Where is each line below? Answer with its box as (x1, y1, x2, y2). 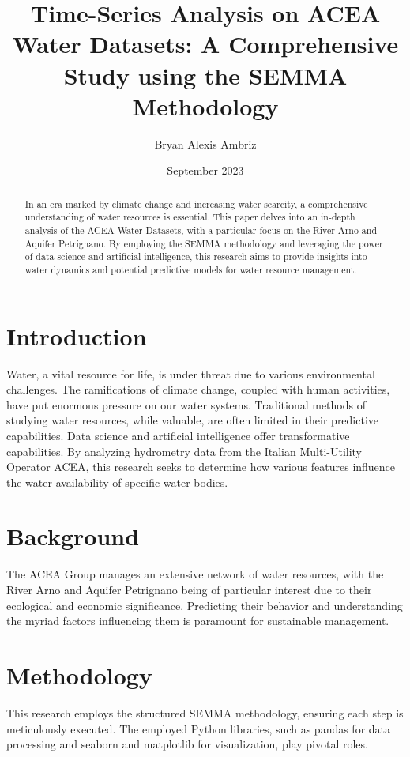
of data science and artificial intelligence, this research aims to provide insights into (24, 250, 367, 263)
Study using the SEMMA (63, 58, 348, 91)
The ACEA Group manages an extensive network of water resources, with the (6, 566, 384, 582)
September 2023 (167, 162, 244, 179)
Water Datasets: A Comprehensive (12, 28, 399, 60)
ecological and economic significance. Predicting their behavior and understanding (6, 597, 403, 613)
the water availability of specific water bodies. (6, 473, 228, 490)
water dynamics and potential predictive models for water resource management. (24, 262, 357, 276)
